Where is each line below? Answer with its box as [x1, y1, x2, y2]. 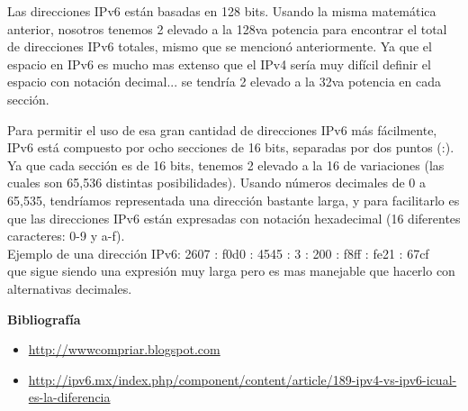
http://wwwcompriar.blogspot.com [28, 340, 220, 359]
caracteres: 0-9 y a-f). [7, 226, 125, 245]
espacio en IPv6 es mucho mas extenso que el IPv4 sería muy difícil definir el [7, 54, 431, 73]
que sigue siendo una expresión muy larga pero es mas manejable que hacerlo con [7, 261, 455, 280]
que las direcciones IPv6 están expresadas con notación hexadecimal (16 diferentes [7, 208, 461, 227]
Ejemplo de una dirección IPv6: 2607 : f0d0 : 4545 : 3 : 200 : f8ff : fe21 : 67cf [7, 243, 429, 262]
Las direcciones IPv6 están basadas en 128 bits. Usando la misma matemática [7, 2, 436, 20]
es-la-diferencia [28, 388, 111, 406]
